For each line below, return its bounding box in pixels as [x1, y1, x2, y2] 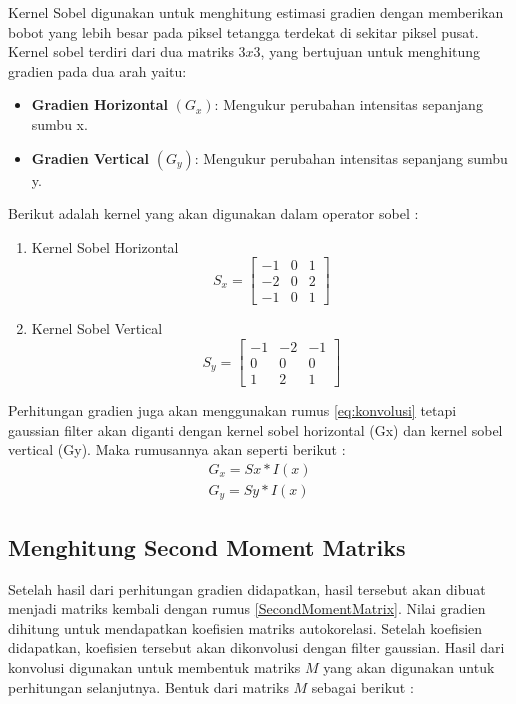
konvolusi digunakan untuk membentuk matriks [8, 657, 301, 677]
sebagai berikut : [311, 676, 414, 697]
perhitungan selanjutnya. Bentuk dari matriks [8, 676, 289, 697]
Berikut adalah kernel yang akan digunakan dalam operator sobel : [8, 203, 419, 224]
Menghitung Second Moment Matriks [8, 531, 406, 562]
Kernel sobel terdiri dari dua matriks [8, 41, 234, 62]
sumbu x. [31, 113, 88, 134]
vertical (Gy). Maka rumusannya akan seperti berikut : [8, 439, 346, 460]
